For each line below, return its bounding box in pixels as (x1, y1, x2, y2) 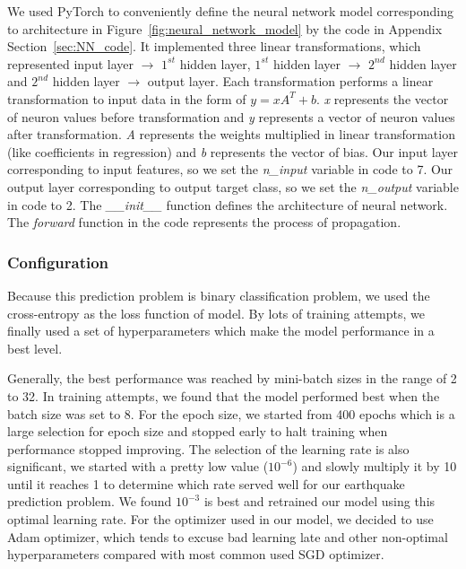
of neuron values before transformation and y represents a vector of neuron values (7, 107, 455, 126)
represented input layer (7, 54, 134, 73)
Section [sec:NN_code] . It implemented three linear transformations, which (7, 37, 421, 56)
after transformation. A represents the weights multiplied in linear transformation (7, 125, 455, 144)
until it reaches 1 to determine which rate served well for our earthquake (7, 474, 405, 493)
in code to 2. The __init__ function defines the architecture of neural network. (7, 195, 448, 214)
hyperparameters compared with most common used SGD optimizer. (7, 545, 384, 564)
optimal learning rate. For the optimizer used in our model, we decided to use (7, 510, 434, 529)
